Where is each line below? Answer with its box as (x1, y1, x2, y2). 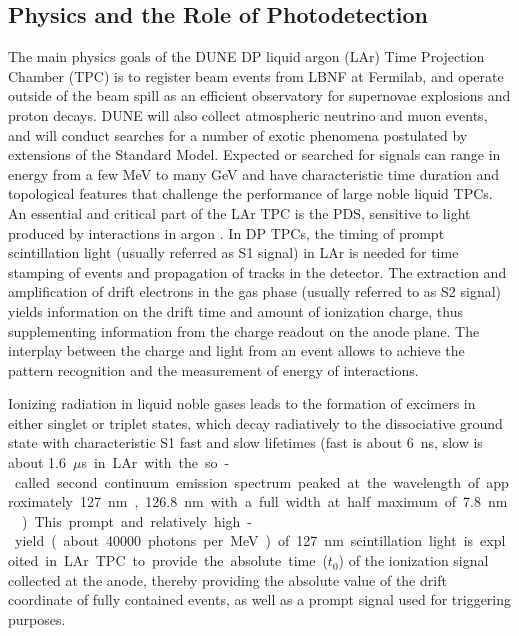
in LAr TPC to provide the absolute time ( (45, 550, 328, 571)
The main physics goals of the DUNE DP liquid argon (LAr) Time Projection (8, 46, 485, 67)
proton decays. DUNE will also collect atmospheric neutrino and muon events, (8, 104, 488, 125)
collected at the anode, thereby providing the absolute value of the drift (8, 569, 447, 590)
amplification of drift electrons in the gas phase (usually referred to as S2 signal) (8, 281, 502, 302)
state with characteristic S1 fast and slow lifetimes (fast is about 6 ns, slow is (8, 432, 483, 453)
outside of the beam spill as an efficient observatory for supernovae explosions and (8, 85, 511, 106)
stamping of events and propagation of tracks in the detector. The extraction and (8, 261, 507, 282)
